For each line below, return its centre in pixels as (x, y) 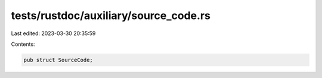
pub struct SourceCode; (58, 60)
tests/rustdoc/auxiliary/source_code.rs (111, 15)
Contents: (23, 44)
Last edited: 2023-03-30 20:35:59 (53, 33)
